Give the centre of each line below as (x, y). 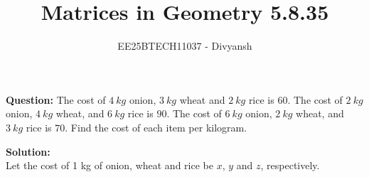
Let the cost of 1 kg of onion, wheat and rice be (109, 165)
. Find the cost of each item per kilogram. (156, 127)
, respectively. (290, 165)
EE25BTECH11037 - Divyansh (185, 46)
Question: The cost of (56, 99)
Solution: (28, 151)
